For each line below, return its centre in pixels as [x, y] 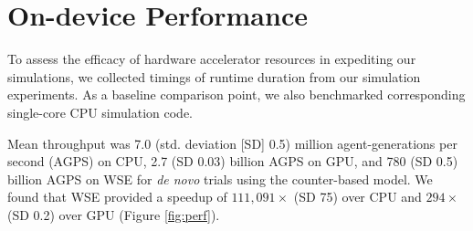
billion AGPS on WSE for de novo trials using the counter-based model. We [220, 178]
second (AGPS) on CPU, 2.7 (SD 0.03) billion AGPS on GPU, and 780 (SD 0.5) [233, 161]
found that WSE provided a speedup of [117, 197]
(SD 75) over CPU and [357, 197]
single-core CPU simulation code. [100, 112]
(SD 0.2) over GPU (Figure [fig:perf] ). [114, 214]
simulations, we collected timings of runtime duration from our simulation [214, 76]
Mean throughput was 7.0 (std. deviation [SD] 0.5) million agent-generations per [232, 143]
